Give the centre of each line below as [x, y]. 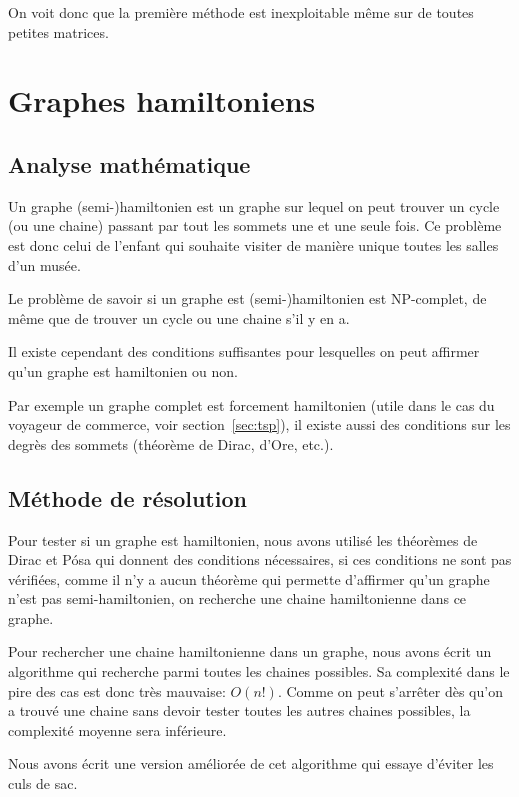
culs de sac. [43, 783]
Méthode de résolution [127, 497]
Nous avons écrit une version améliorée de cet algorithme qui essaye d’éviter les [251, 763]
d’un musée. [44, 264]
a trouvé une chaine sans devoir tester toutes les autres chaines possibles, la [239, 710]
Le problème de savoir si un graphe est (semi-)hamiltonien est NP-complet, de [247, 298]
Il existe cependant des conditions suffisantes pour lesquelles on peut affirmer [244, 351]
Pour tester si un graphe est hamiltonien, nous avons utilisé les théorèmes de [243, 539]
